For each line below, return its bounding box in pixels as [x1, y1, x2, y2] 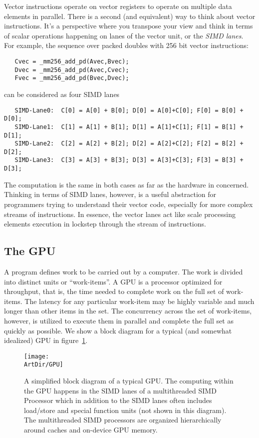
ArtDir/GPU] [24, 361, 63, 368]
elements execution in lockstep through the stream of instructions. [4, 218, 206, 229]
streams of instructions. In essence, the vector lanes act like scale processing [4, 208, 236, 219]
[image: [24, 352, 49, 360]
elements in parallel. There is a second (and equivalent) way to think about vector [4, 10, 256, 21]
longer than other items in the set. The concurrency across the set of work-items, [4, 305, 252, 316]
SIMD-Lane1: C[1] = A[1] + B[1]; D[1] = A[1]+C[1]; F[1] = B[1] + [14, 123, 244, 130]
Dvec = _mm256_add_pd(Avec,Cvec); [14, 66, 129, 73]
